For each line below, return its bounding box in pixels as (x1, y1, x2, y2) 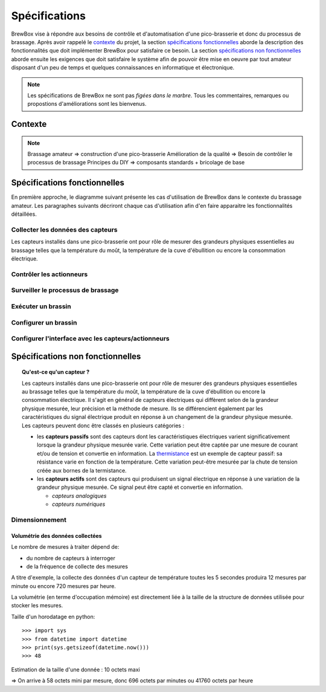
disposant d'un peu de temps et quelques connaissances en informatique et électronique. (11, 64, 235, 71)
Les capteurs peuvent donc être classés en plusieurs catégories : (22, 422, 184, 429)
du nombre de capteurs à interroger (26, 554, 116, 561)
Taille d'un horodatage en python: (11, 613, 95, 620)
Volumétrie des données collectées (11, 532, 102, 539)
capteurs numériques (52, 500, 106, 508)
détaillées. (11, 210, 37, 218)
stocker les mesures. (11, 602, 63, 609)
